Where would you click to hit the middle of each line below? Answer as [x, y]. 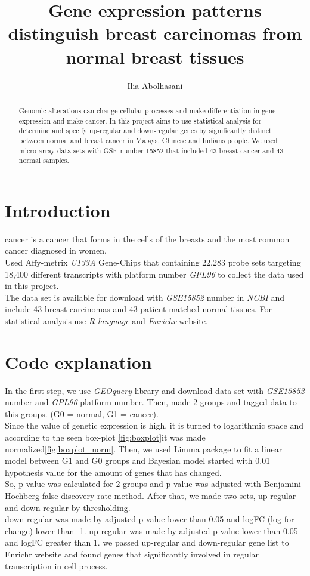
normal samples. [44, 160]
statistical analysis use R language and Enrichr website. [106, 320]
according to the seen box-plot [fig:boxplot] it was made [105, 437]
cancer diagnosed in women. [56, 250]
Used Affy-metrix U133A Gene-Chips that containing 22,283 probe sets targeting [153, 262]
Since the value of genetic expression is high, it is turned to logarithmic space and [154, 425]
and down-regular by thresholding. [68, 507]
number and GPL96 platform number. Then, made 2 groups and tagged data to [151, 402]
